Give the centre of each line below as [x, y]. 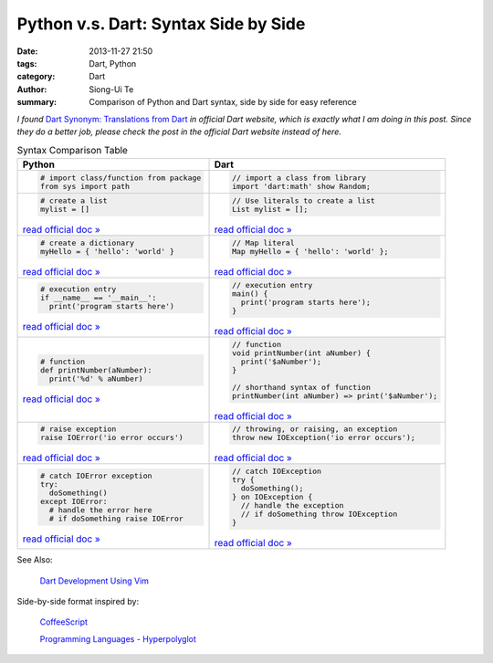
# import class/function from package [121, 178]
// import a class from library [299, 178]
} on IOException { [272, 497]
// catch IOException [277, 472]
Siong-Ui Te [111, 89]
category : [36, 77]
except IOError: [74, 501]
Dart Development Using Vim [94, 581]
